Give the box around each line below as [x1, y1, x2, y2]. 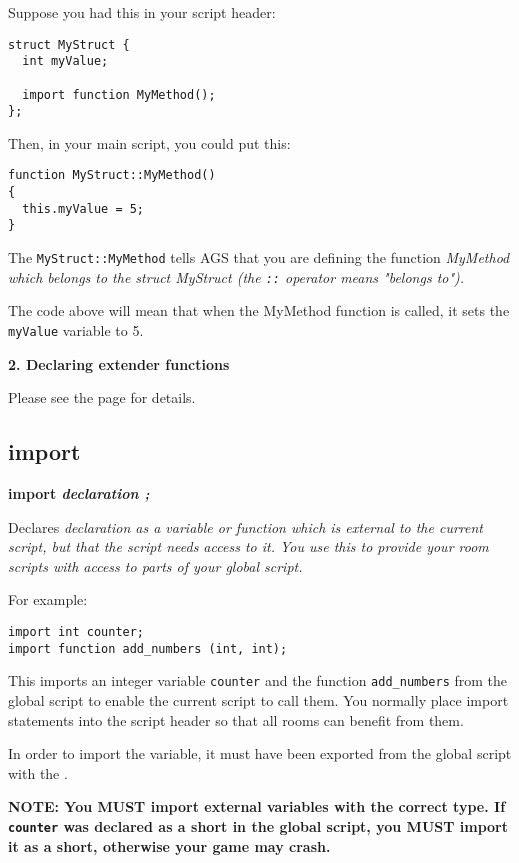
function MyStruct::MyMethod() [8, 168, 216, 183]
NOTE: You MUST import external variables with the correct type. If [8, 796, 506, 817]
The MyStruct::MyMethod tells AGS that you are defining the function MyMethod [8, 247, 510, 268]
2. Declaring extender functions [8, 353, 230, 374]
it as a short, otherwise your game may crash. [8, 835, 331, 856]
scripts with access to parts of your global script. [8, 555, 303, 576]
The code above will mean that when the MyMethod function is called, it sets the [8, 300, 510, 321]
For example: [8, 589, 88, 610]
